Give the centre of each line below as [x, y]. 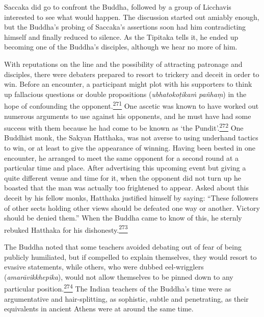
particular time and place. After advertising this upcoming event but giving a [125, 168]
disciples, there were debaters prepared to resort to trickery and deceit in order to [132, 74]
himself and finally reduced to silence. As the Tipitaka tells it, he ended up [121, 36]
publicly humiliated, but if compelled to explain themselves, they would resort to [130, 257]
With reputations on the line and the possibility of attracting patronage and [123, 64]
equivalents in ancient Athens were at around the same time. [99, 309]
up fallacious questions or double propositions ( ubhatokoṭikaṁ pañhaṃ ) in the [125, 94]
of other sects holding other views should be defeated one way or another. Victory [132, 208]
